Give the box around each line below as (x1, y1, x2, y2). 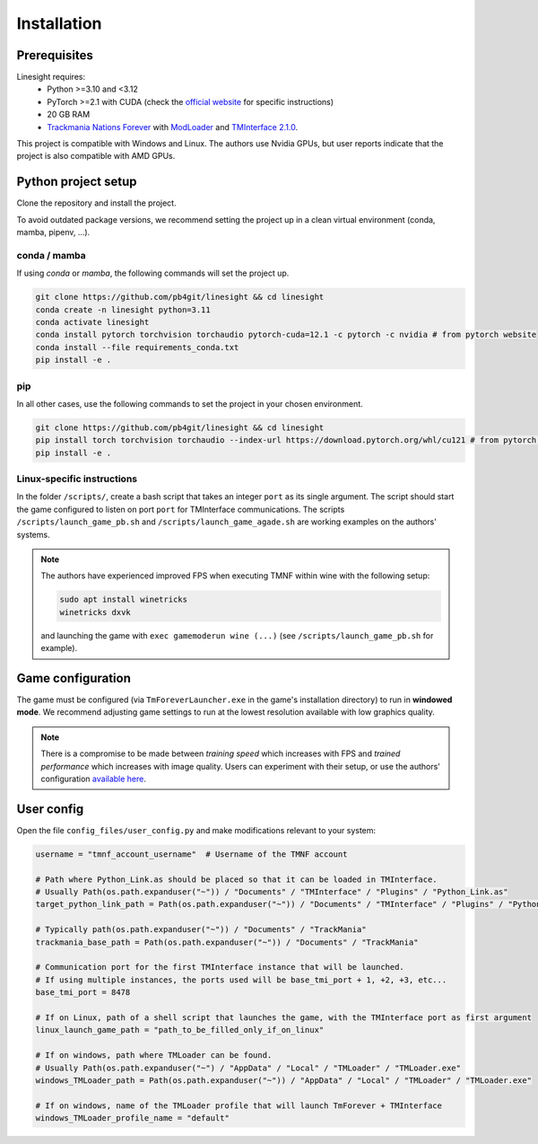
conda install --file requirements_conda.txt (35, 342, 239, 352)
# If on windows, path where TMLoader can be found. (35, 1051, 273, 1060)
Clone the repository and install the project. (16, 198, 177, 208)
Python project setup (16, 174, 137, 189)
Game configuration (16, 670, 132, 686)
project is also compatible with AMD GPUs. (16, 151, 176, 162)
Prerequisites (16, 48, 93, 63)
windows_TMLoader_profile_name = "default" (35, 1113, 230, 1123)
